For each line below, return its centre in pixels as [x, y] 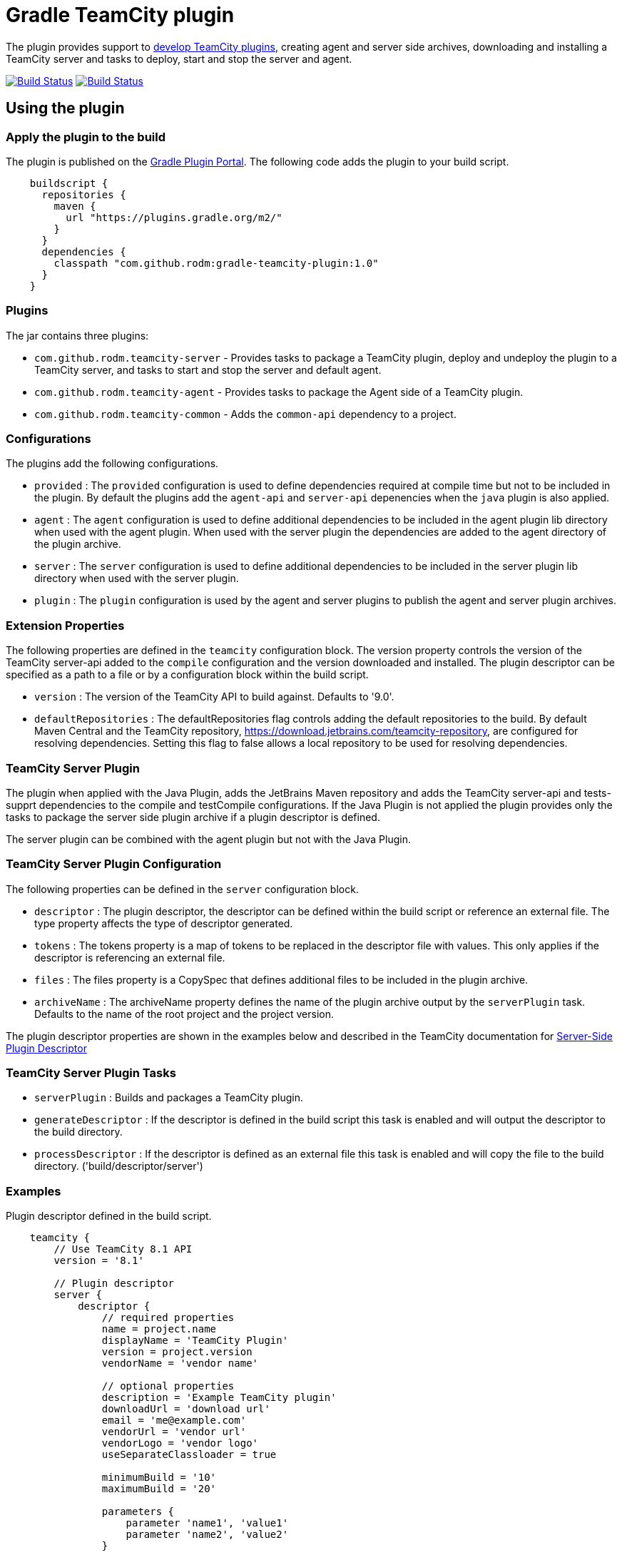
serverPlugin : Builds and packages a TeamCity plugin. [169, 1098]
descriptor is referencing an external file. [130, 957]
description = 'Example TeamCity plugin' [219, 1398]
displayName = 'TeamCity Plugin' [195, 1341]
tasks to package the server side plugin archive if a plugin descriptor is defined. [193, 817]
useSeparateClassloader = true [189, 1455]
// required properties [168, 1318]
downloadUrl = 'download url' [186, 1409]
